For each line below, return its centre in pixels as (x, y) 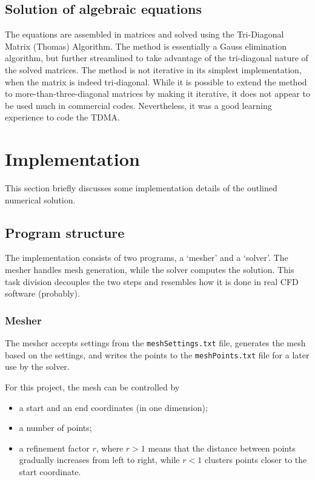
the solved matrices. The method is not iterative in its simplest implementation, (153, 69)
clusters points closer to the (256, 460)
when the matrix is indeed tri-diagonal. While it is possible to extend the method (156, 81)
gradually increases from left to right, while (99, 460)
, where (110, 448)
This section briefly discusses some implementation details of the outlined (141, 188)
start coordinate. (50, 471)
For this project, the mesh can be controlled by (92, 386)
